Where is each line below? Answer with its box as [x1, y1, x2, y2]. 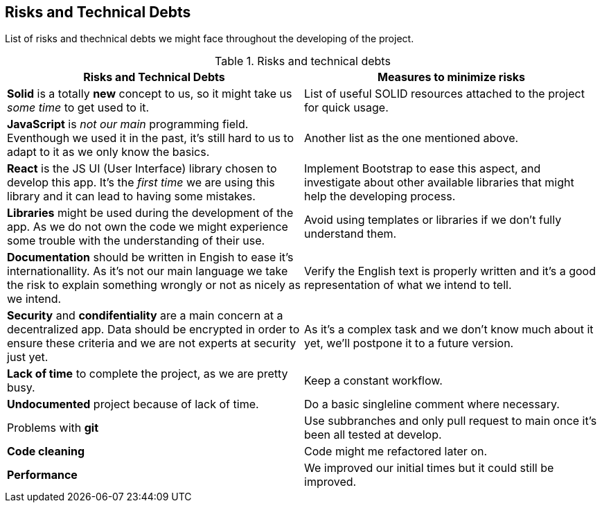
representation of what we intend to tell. [304, 278, 512, 292]
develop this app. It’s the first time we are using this [7, 175, 275, 190]
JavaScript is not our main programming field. [7, 117, 249, 132]
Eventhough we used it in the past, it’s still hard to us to [7, 131, 294, 146]
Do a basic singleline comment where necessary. [304, 397, 560, 412]
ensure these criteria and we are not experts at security [7, 336, 296, 351]
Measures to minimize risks [378, 70, 525, 85]
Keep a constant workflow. [304, 374, 443, 388]
